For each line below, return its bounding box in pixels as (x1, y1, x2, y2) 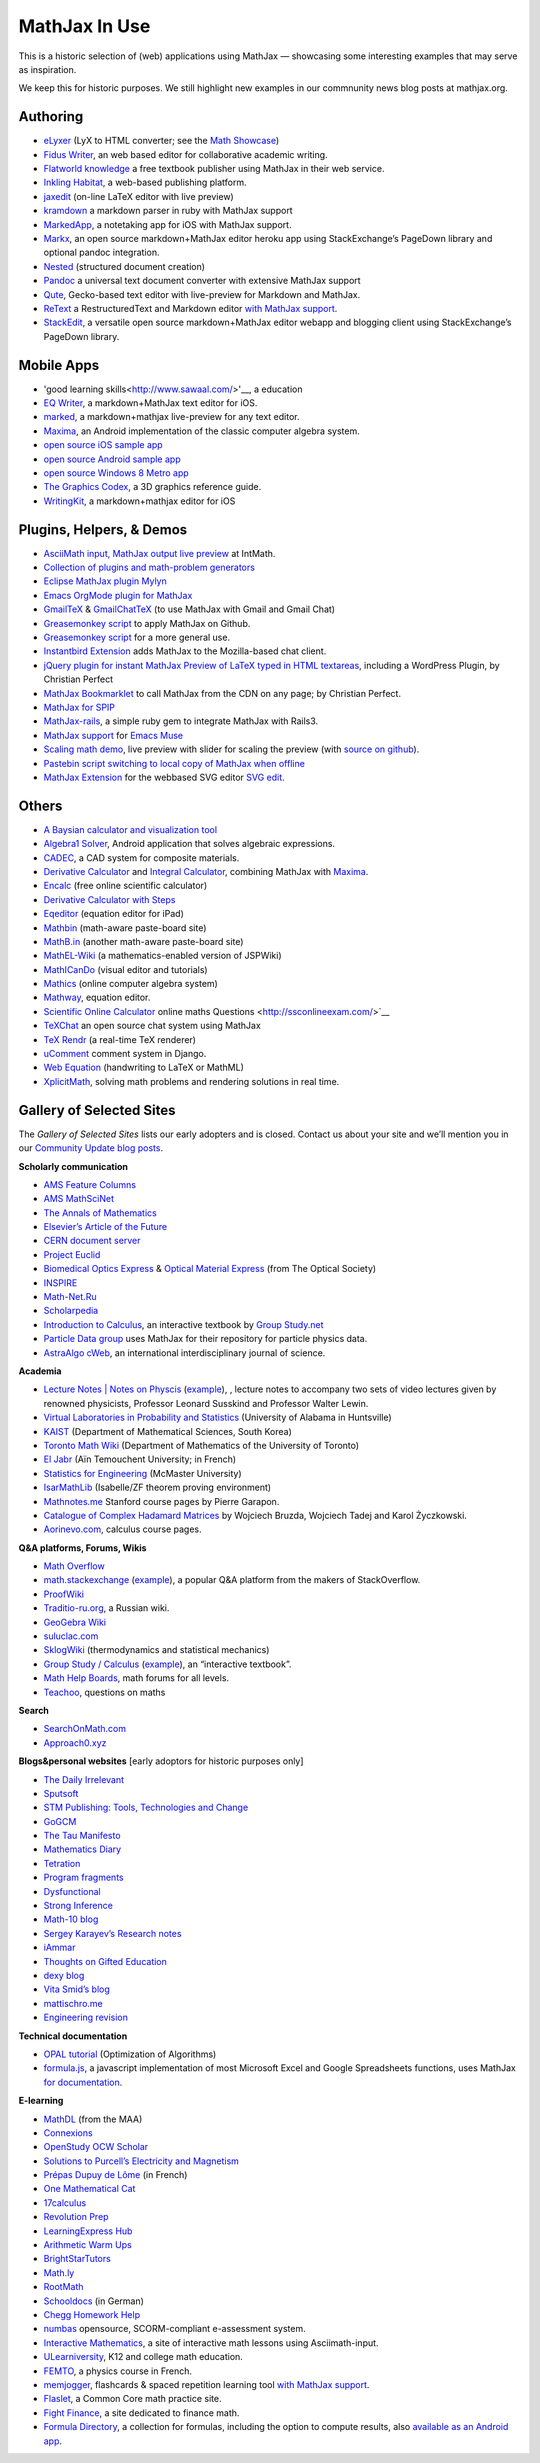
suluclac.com (43, 1630, 99, 1642)
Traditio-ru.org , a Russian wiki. (43, 1602, 170, 1614)
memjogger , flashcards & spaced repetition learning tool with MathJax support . (43, 2378, 370, 2390)
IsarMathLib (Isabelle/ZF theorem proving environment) (43, 1481, 272, 1494)
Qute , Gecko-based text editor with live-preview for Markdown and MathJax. (43, 288, 361, 300)
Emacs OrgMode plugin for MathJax (43, 589, 193, 601)
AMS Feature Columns (43, 1178, 137, 1190)
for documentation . (43, 2076, 123, 2088)
